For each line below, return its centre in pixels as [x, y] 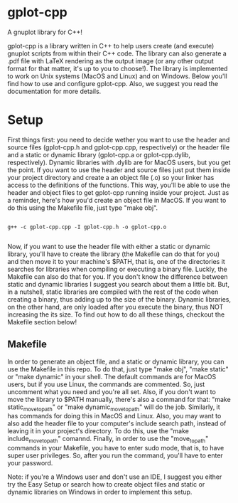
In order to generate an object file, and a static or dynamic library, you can [116, 361]
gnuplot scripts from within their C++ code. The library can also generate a [117, 53]
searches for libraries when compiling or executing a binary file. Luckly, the [117, 269]
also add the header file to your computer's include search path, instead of [117, 423]
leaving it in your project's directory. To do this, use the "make [98, 431]
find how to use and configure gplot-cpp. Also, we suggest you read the [113, 83]
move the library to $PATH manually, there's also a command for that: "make [119, 399]
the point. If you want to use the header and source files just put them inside [119, 170]
